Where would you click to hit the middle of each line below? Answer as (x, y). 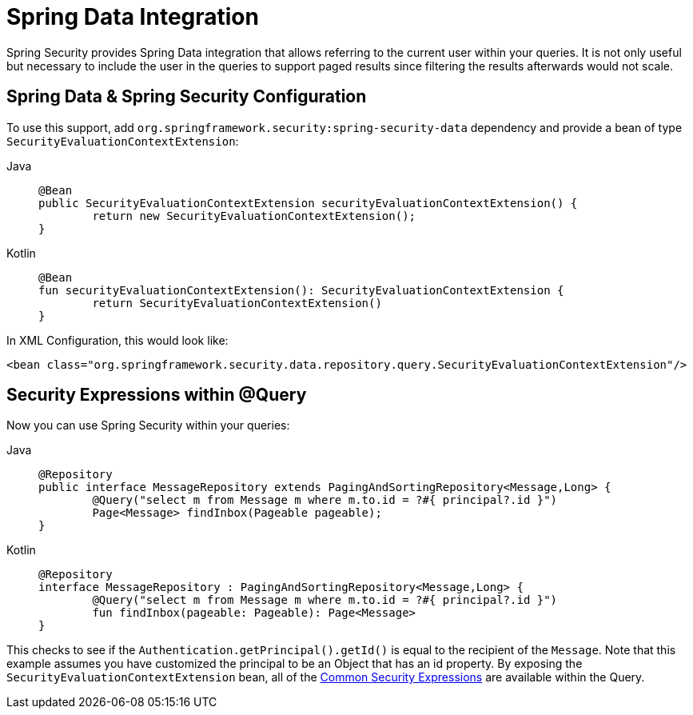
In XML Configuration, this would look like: (117, 340)
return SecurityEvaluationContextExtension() (237, 303)
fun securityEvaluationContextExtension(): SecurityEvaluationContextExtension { (301, 290)
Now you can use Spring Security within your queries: (148, 425)
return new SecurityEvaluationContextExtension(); (254, 216)
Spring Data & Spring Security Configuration (187, 97)
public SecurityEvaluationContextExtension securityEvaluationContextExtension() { (308, 203)
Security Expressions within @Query (157, 395)
